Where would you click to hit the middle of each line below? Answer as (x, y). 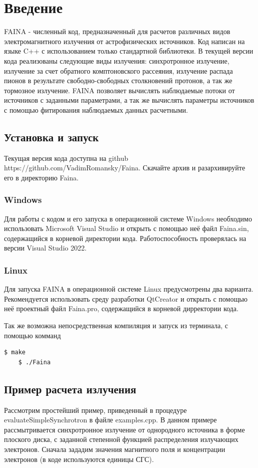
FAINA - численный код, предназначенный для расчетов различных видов (117, 31)
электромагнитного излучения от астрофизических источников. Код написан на (124, 41)
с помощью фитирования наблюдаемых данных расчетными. (96, 109)
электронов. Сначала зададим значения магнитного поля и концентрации (115, 449)
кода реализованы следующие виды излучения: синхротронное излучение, (117, 60)
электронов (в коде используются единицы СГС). (79, 459)
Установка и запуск (51, 137)
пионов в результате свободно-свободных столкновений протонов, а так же (118, 80)
